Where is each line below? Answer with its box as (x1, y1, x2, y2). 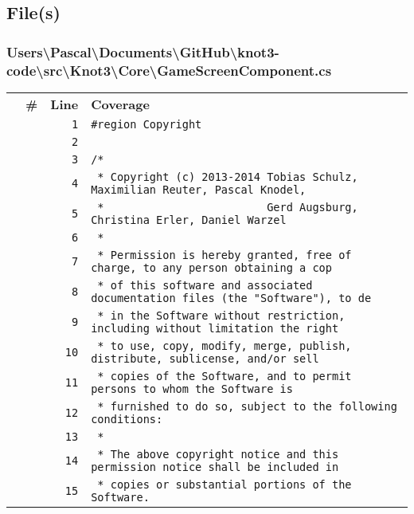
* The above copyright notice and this (97, 447, 339, 461)
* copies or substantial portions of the (97, 477, 352, 491)
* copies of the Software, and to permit (97, 369, 352, 383)
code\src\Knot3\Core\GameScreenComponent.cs (6, 60, 332, 80)
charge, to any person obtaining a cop (91, 261, 332, 274)
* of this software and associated (97, 278, 313, 292)
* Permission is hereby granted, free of (97, 248, 352, 261)
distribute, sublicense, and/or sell (91, 351, 319, 365)
